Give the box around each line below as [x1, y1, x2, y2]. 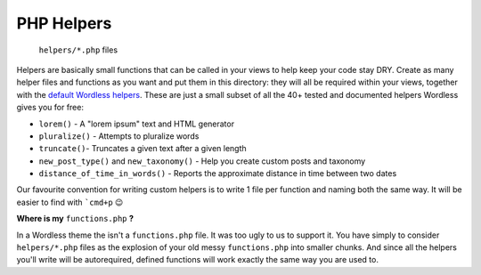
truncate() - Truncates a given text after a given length [38, 143, 247, 154]
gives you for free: [16, 102, 85, 113]
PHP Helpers [16, 13, 112, 33]
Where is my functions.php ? [16, 214, 134, 224]
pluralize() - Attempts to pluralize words [38, 130, 200, 142]
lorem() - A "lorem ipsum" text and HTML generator [38, 118, 235, 129]
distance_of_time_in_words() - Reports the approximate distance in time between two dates [38, 168, 397, 179]
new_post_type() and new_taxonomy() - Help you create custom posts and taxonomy [38, 156, 366, 166]
